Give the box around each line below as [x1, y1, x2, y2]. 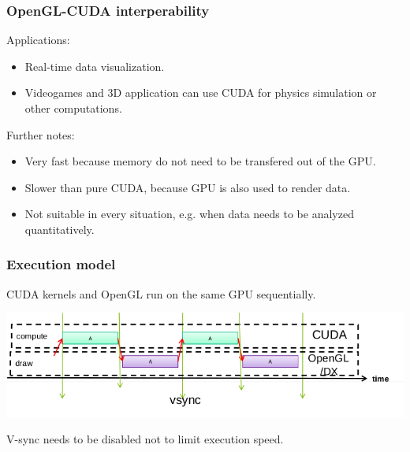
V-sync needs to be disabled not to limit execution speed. [6, 431, 284, 447]
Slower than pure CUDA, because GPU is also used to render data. [24, 179, 351, 195]
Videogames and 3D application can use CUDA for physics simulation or [24, 84, 377, 101]
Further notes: [6, 126, 75, 143]
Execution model [6, 254, 116, 274]
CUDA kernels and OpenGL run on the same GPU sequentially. [6, 285, 316, 302]
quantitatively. [24, 220, 95, 237]
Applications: [6, 31, 70, 48]
